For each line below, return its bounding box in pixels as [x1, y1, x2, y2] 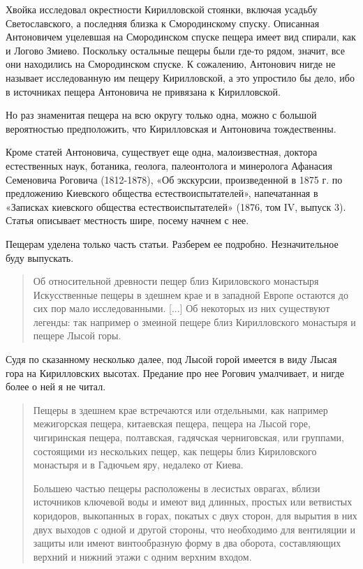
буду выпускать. [6, 250, 74, 265]
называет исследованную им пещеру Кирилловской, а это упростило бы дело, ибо [6, 70, 355, 84]
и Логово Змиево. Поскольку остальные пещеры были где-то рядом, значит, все [6, 43, 345, 57]
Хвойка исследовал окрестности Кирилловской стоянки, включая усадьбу [6, 2, 318, 16]
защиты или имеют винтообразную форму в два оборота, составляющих [33, 535, 341, 550]
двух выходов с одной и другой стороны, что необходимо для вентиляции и [33, 522, 355, 536]
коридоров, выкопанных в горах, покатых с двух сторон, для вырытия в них [33, 508, 357, 522]
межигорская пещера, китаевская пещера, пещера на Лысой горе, [33, 416, 311, 431]
